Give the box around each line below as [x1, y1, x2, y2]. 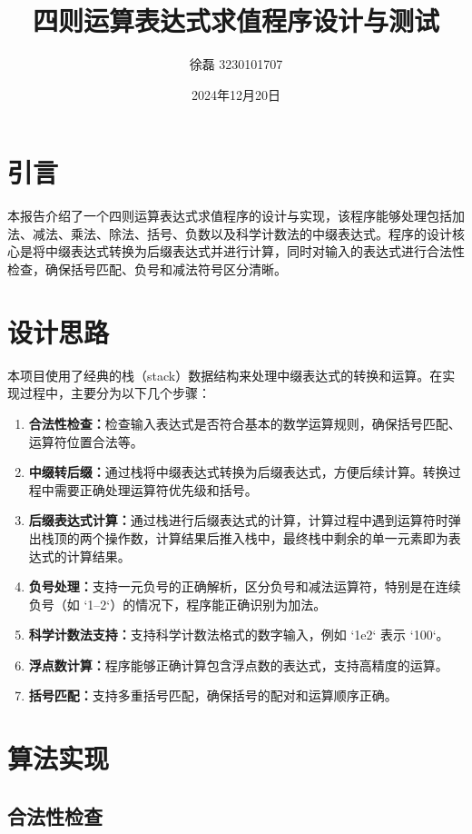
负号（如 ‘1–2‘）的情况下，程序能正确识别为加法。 [28, 594, 327, 613]
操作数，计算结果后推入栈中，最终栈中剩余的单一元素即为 [104, 528, 448, 547]
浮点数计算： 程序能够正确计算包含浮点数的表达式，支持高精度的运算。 [28, 655, 448, 674]
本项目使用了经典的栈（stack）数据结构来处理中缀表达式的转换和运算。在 [7, 365, 443, 384]
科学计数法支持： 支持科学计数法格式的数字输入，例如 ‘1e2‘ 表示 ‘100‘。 [28, 625, 449, 644]
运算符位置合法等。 [28, 432, 143, 451]
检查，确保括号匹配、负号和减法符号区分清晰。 [7, 260, 287, 279]
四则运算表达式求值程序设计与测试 [32, 2, 439, 39]
